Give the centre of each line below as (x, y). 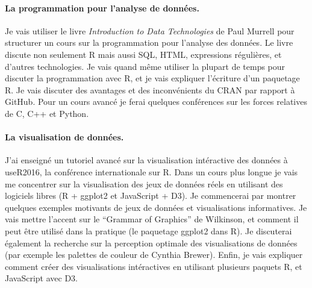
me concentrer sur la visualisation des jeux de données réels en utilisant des (144, 183)
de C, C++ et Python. (47, 113)
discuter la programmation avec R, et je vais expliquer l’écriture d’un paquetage (152, 78)
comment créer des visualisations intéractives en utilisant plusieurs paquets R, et (154, 266)
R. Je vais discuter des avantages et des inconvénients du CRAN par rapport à (150, 89)
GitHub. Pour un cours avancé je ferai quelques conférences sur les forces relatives (156, 102)
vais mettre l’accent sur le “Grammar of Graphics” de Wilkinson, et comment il (152, 219)
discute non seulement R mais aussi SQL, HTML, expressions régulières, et (143, 54)
